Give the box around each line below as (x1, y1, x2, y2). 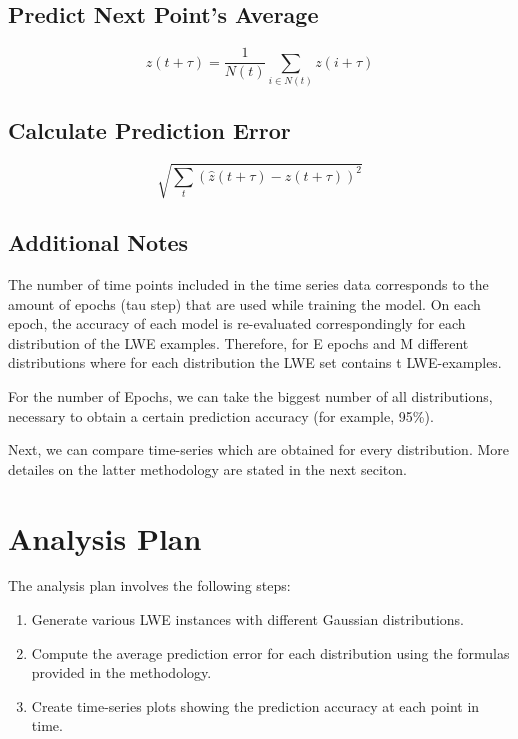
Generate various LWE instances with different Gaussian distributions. (31, 609, 464, 630)
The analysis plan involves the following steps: (8, 575, 291, 596)
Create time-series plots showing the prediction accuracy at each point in (31, 695, 480, 716)
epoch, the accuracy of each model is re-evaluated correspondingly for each (8, 313, 466, 334)
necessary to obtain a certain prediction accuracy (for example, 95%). (8, 405, 434, 426)
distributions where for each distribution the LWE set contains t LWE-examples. (8, 352, 502, 373)
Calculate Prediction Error (8, 115, 291, 146)
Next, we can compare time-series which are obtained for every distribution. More (8, 439, 509, 460)
